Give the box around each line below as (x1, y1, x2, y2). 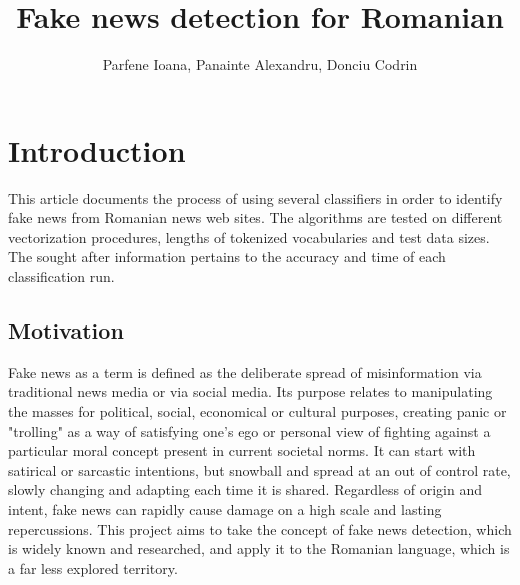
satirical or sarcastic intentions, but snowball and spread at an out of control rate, (8, 459, 511, 480)
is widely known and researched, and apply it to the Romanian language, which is (8, 538, 510, 559)
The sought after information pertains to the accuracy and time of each (8, 246, 446, 267)
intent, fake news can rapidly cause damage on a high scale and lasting (8, 498, 442, 519)
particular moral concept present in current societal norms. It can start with (8, 440, 476, 461)
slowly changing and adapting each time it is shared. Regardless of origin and (8, 479, 482, 500)
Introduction (8, 129, 186, 170)
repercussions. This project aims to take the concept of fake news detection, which (8, 518, 512, 539)
